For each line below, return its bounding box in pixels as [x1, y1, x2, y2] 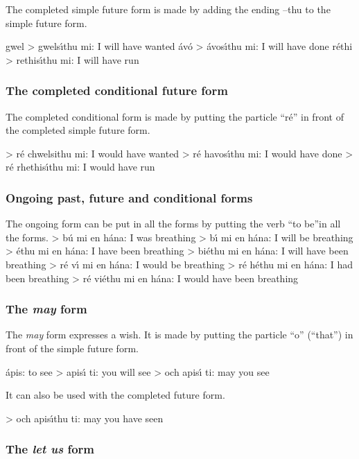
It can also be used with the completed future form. [6, 388, 225, 402]
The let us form [6, 440, 95, 458]
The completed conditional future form [6, 82, 228, 99]
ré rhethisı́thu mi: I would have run [6, 159, 155, 174]
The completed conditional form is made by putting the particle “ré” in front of [6, 109, 344, 123]
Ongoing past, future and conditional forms [6, 189, 253, 206]
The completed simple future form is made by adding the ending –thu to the [6, 2, 331, 16]
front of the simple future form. [6, 340, 139, 355]
